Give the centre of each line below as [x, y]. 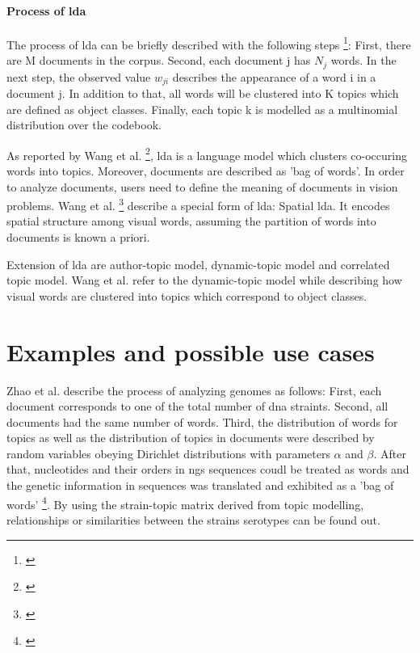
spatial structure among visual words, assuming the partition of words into [191, 221]
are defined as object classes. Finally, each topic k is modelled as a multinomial [202, 109]
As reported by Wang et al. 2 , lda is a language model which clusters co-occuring [207, 154]
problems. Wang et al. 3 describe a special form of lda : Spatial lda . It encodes [198, 204]
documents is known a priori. [78, 237]
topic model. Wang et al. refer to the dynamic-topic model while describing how [204, 280]
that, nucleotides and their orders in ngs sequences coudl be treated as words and [208, 469]
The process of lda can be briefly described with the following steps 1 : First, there [209, 43]
